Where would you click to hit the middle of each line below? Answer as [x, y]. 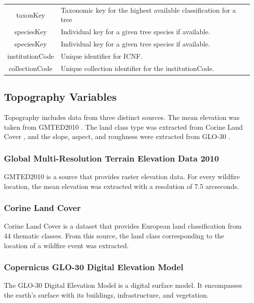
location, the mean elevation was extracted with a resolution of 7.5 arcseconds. [122, 186]
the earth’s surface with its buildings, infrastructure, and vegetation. [106, 295]
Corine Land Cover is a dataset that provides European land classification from [123, 226]
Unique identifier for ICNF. [102, 56]
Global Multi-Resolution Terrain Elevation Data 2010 [112, 158]
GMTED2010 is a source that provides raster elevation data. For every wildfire [122, 176]
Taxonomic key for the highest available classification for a [148, 10]
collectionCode [31, 68]
